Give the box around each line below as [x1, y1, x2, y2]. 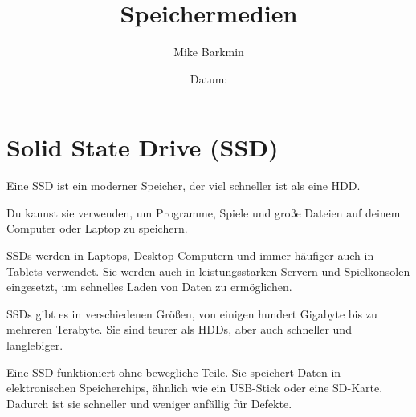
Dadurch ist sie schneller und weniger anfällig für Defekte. [6, 395, 292, 411]
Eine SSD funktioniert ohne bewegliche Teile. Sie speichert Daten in [6, 363, 341, 380]
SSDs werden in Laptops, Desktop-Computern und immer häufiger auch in [6, 247, 374, 264]
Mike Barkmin [173, 43, 244, 60]
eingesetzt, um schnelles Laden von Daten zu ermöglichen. [6, 278, 292, 295]
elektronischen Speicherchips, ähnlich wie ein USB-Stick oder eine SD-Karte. [6, 379, 383, 396]
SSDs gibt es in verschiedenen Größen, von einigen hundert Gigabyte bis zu [6, 305, 377, 322]
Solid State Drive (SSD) [6, 131, 279, 164]
